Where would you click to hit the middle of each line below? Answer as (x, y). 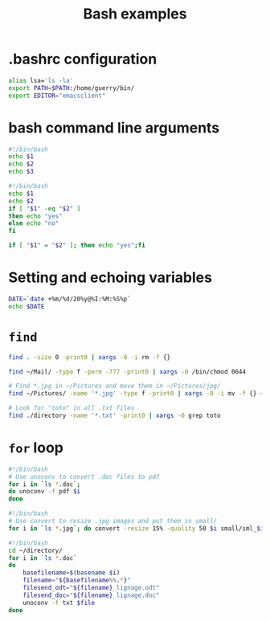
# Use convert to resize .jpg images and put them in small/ (113, 521)
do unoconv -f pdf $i (45, 492)
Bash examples (135, 14)
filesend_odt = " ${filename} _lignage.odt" (91, 588)
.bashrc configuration (83, 59)
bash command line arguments (114, 127)
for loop (36, 448)
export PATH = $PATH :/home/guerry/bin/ (72, 88)
